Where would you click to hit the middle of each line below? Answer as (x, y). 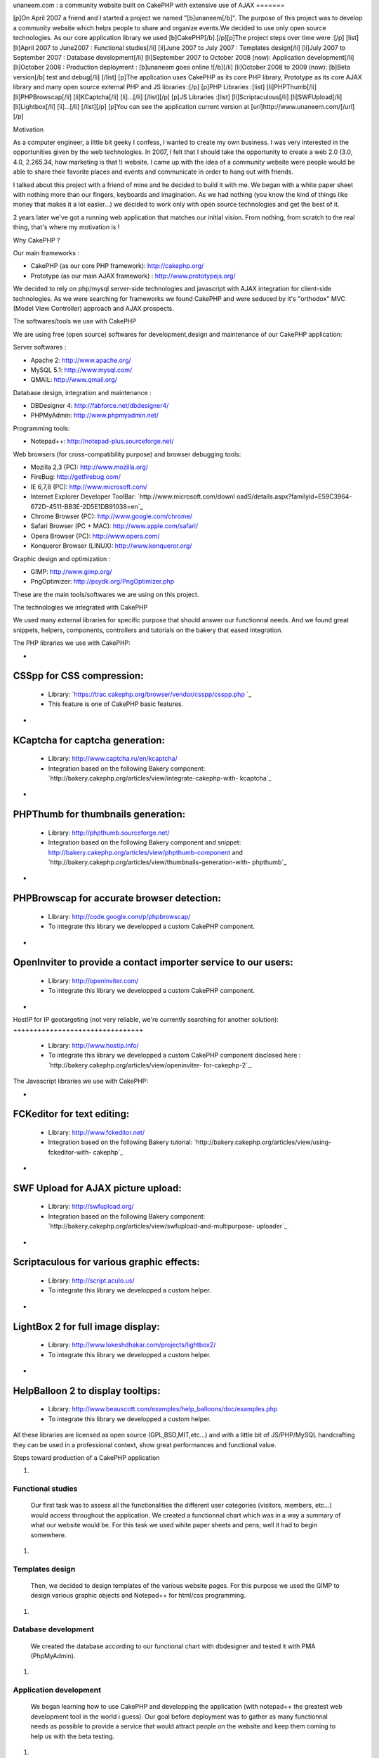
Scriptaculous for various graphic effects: (106, 1262)
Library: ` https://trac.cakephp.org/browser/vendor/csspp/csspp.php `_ (150, 694)
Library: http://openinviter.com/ (93, 980)
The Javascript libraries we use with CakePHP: (81, 1081)
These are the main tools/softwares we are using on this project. (106, 594)
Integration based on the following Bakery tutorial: (120, 1142)
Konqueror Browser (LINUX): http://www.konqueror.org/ (111, 546)
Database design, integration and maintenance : (82, 392)
